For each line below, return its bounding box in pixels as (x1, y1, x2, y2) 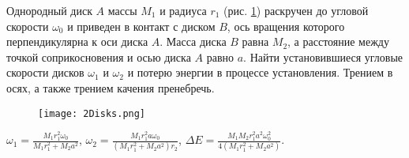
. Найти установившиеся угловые (243, 48, 403, 65)
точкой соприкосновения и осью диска (6, 48, 191, 65)
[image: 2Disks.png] (38, 107, 146, 119)
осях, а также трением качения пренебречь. (6, 79, 215, 96)
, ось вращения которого (227, 17, 345, 34)
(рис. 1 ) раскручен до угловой (223, 2, 369, 18)
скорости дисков (6, 64, 84, 81)
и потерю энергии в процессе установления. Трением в (127, 64, 393, 81)
